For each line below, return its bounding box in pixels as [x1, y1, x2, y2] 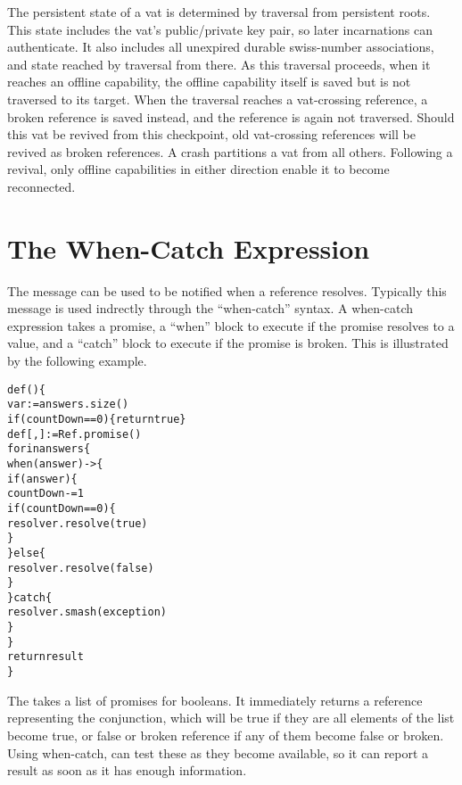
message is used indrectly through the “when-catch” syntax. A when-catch [7, 299, 414, 318]
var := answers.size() [7, 398, 129, 411]
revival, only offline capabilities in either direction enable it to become [7, 160, 390, 178]
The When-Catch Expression [7, 229, 370, 266]
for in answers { [7, 442, 91, 456]
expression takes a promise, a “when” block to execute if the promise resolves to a [7, 316, 455, 335]
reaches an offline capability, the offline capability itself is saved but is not [7, 72, 411, 91]
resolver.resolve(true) [7, 516, 148, 530]
